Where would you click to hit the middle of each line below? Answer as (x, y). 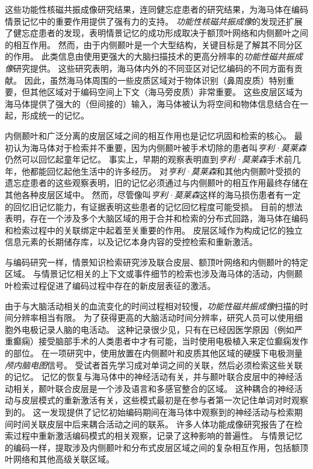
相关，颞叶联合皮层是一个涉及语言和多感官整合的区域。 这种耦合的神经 (153, 388)
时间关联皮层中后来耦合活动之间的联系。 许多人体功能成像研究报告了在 (153, 424)
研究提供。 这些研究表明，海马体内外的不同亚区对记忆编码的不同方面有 (154, 68)
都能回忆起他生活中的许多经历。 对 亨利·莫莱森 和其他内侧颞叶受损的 (165, 171)
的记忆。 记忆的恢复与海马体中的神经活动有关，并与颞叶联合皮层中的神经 (150, 377)
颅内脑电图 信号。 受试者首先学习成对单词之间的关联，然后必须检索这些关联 (154, 365)
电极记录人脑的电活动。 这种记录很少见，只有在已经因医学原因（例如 (158, 329)
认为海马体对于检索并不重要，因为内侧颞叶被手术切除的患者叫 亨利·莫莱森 (160, 147)
